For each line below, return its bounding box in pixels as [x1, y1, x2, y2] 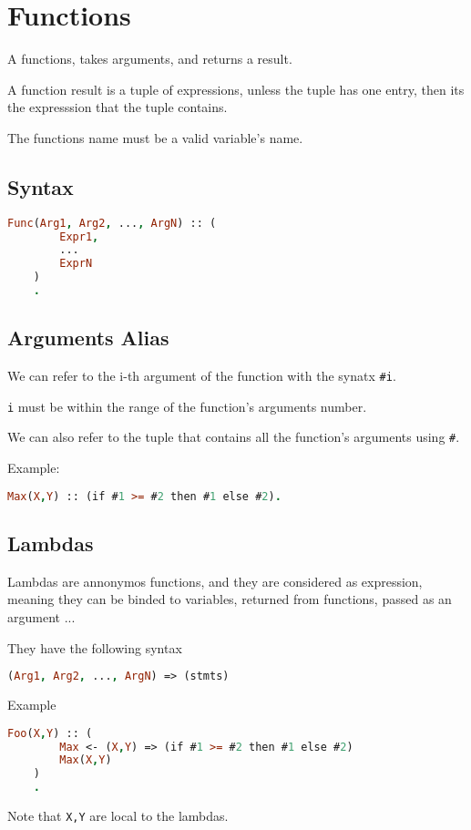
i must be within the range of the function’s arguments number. [7, 396, 367, 415]
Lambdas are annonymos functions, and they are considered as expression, [7, 571, 423, 590]
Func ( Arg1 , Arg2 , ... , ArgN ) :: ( [7, 216, 217, 230]
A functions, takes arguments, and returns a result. [7, 49, 292, 68]
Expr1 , [59, 230, 99, 243]
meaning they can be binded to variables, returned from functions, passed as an [7, 589, 452, 609]
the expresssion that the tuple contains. [7, 97, 228, 117]
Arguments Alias [7, 323, 169, 352]
